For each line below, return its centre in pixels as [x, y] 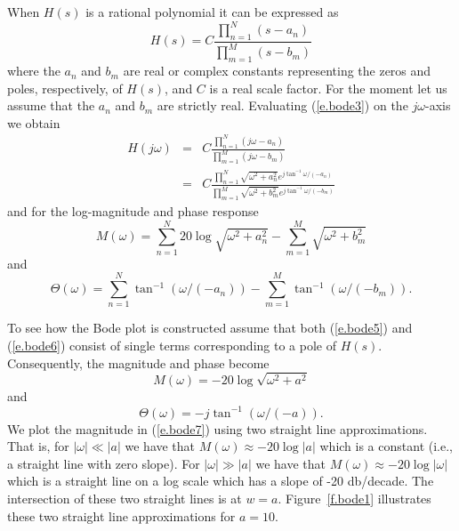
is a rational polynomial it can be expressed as [212, 12]
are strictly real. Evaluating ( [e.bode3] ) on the [282, 105]
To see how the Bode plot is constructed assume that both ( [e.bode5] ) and [210, 328]
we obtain [34, 122]
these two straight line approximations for [121, 515]
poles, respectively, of [65, 88]
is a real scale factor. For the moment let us [328, 88]
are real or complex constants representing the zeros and [277, 71]
